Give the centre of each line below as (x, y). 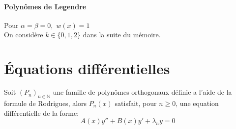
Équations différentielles (87, 68)
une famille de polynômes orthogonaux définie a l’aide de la (142, 92)
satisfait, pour (136, 103)
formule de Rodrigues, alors (45, 103)
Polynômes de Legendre (45, 6)
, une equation (197, 103)
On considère (24, 35)
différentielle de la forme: (42, 113)
